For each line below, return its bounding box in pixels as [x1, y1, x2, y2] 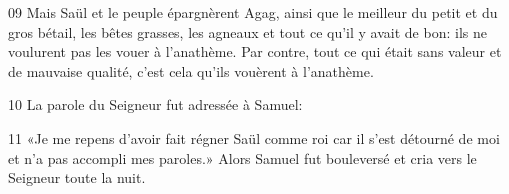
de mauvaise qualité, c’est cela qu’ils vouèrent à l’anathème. [8, 60, 374, 81]
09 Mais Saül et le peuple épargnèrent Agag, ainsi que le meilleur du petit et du [8, 2, 498, 22]
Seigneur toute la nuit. [8, 167, 146, 188]
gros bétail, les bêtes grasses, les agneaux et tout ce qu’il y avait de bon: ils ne [8, 21, 487, 42]
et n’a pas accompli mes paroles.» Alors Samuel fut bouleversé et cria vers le [8, 147, 477, 168]
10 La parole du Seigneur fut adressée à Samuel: [8, 94, 303, 115]
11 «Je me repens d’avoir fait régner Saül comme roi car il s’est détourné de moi [8, 127, 500, 148]
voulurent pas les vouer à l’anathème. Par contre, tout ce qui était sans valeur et [8, 41, 502, 62]
